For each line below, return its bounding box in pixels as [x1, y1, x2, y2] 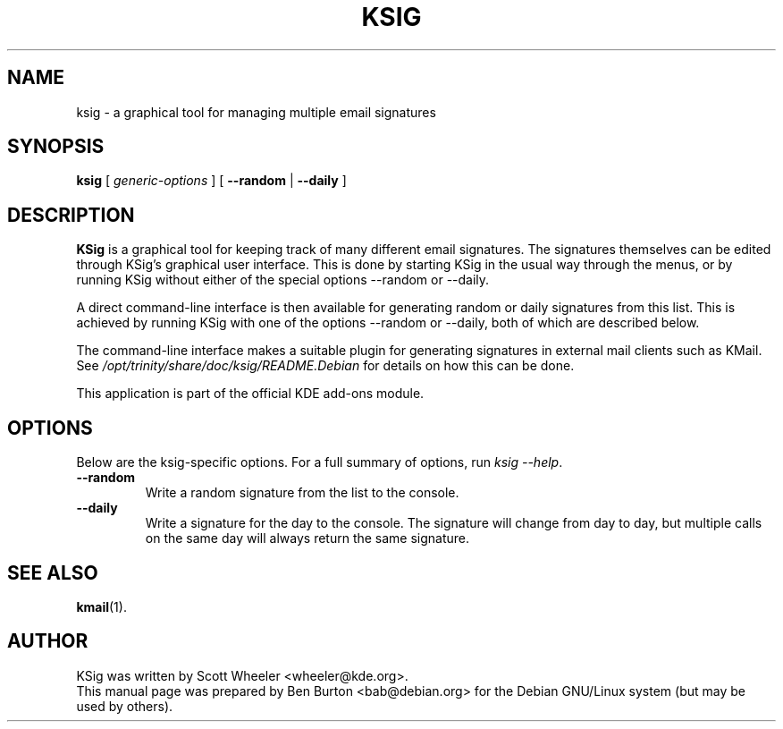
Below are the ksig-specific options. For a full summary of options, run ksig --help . [76, 454, 563, 470]
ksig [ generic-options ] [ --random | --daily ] [76, 173, 347, 189]
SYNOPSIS [7, 135, 105, 158]
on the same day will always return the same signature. [145, 530, 470, 547]
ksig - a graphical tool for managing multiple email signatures [76, 104, 436, 120]
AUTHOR [7, 630, 88, 653]
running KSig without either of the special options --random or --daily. [76, 272, 490, 288]
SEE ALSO [7, 561, 98, 584]
